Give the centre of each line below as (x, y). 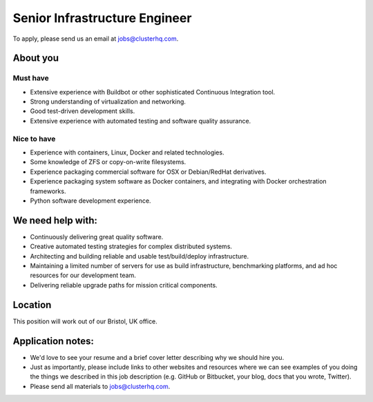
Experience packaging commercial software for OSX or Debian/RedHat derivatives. (148, 172)
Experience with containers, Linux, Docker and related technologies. (127, 152)
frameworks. (48, 191)
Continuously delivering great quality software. (97, 237)
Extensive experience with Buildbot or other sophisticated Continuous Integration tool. (153, 92)
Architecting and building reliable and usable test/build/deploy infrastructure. (139, 256)
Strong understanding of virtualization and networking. (108, 102)
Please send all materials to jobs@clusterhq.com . (100, 386)
